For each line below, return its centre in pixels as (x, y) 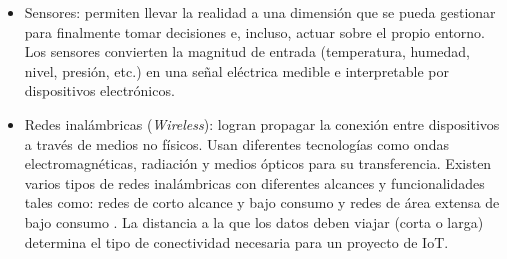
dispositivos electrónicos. (99, 90)
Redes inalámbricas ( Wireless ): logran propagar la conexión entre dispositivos (262, 123)
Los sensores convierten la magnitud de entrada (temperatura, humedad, (247, 51)
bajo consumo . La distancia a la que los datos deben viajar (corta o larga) (254, 221)
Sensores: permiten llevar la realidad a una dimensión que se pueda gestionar (260, 12)
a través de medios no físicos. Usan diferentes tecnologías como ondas (236, 143)
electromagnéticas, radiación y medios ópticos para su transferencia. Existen (258, 163)
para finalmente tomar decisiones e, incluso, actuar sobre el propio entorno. (255, 31)
